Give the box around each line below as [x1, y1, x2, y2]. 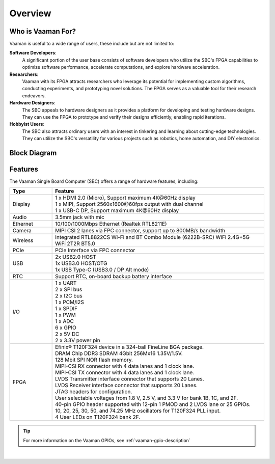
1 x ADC [55, 318, 74, 325]
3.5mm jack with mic [55, 214, 104, 221]
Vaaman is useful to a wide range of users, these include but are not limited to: [9, 41, 174, 47]
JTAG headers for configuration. [55, 388, 132, 395]
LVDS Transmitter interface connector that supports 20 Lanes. [55, 375, 204, 383]
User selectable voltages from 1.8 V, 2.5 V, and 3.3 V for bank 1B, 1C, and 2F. [55, 395, 238, 402]
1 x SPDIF [55, 305, 78, 312]
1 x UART [55, 280, 77, 287]
